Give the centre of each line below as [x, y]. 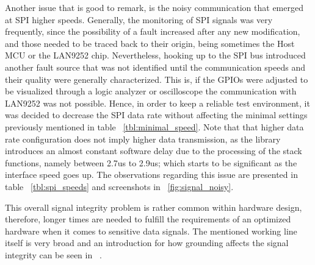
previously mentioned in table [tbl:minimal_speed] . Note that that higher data [154, 126]
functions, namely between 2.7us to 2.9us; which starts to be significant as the [151, 162]
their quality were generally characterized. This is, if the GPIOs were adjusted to [157, 79]
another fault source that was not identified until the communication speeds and [155, 67]
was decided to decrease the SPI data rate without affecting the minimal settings [156, 115]
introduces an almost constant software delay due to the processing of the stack [154, 151]
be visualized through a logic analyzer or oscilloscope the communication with [151, 91]
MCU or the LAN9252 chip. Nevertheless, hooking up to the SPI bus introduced [155, 55]
